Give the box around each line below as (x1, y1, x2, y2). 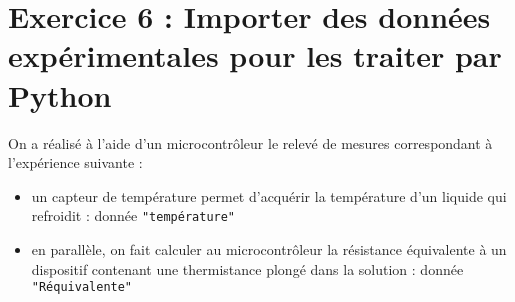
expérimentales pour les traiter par (8, 35, 502, 76)
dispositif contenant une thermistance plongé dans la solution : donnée (31, 258, 464, 279)
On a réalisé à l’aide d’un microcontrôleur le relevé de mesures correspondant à (8, 132, 493, 153)
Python (8, 74, 112, 115)
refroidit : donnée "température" (31, 205, 236, 226)
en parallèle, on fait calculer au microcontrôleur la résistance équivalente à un (31, 238, 507, 259)
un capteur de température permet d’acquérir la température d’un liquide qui (31, 185, 507, 206)
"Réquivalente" (31, 280, 133, 295)
